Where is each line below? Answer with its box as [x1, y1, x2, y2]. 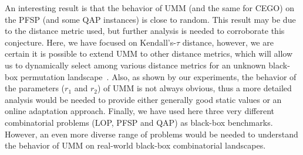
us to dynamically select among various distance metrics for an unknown [5, 58, 266, 71]
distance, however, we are [182, 36, 274, 48]
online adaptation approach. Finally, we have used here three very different [5, 105, 274, 117]
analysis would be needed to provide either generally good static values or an [5, 93, 282, 105]
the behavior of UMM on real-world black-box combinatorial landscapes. [5, 139, 266, 151]
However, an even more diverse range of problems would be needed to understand [5, 128, 298, 140]
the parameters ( [5, 82, 65, 94]
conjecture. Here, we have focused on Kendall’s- [5, 36, 176, 48]
